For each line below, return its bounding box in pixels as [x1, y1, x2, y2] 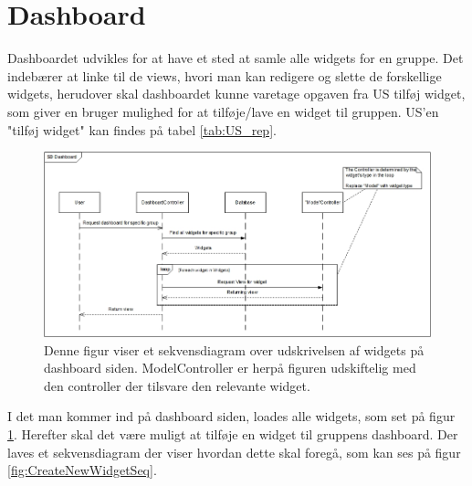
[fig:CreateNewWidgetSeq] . [7, 460, 157, 480]
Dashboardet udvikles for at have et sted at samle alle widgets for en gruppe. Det [7, 48, 464, 68]
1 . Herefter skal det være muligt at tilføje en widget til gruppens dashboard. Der [7, 424, 458, 443]
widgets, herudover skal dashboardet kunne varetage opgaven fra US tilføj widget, [7, 84, 466, 103]
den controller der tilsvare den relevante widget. [44, 375, 310, 395]
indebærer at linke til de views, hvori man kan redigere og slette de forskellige [7, 66, 442, 85]
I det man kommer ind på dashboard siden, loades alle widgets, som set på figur [7, 407, 456, 426]
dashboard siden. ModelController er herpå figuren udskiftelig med [44, 358, 416, 377]
